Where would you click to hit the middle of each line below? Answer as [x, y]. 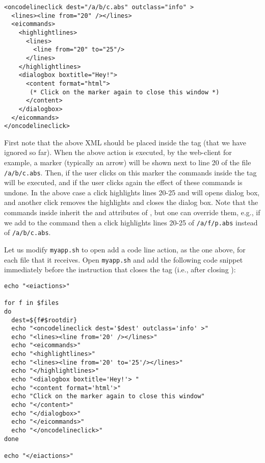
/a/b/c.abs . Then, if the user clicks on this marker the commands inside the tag [130, 172]
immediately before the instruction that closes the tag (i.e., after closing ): [120, 269]
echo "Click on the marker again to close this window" [108, 396]
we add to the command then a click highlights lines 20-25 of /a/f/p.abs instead [131, 222]
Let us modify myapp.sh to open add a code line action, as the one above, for [125, 249]
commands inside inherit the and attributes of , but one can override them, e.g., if [132, 212]
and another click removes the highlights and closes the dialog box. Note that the [131, 202]
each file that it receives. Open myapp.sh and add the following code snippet [124, 259]
